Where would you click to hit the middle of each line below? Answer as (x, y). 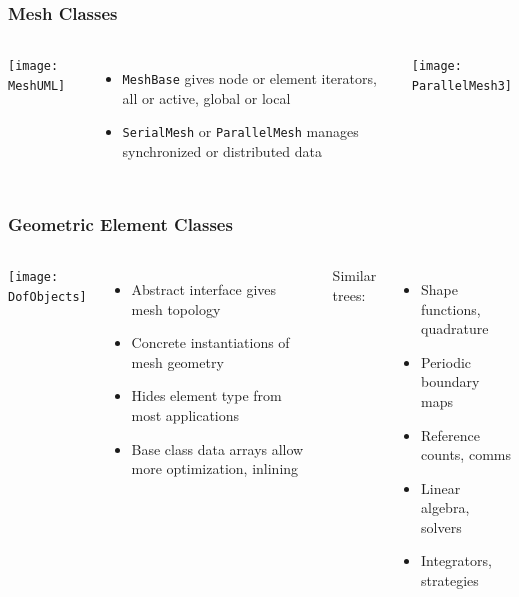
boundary (450, 381)
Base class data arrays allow (217, 448)
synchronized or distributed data (222, 151)
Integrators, (456, 560)
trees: (349, 294)
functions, (451, 308)
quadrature (455, 328)
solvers (441, 526)
